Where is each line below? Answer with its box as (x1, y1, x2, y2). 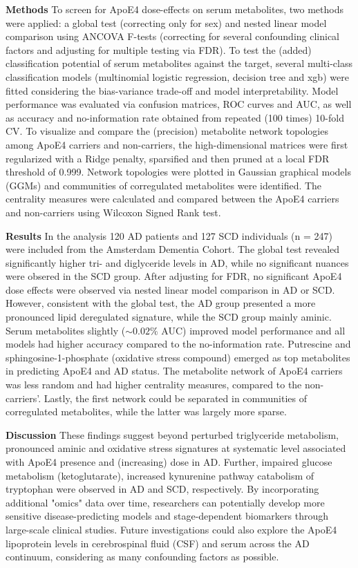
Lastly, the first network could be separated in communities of (44, 390, 307, 405)
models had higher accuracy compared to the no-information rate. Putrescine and (6, 337, 351, 351)
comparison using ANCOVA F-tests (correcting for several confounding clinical (6, 29, 339, 44)
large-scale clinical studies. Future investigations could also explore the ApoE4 (6, 522, 337, 536)
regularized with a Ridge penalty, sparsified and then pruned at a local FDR (6, 151, 330, 165)
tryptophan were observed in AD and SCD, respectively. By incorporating (6, 482, 319, 496)
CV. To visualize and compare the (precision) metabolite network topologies (6, 124, 328, 138)
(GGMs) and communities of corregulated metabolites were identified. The (6, 178, 322, 192)
